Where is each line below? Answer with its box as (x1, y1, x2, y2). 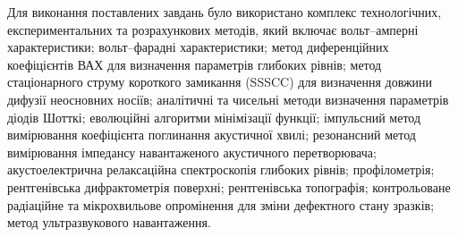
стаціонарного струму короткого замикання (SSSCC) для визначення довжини (7, 72, 433, 91)
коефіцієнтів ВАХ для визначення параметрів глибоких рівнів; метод (7, 55, 382, 73)
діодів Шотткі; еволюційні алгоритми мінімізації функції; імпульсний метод (7, 107, 421, 126)
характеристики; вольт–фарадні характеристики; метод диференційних (7, 38, 389, 56)
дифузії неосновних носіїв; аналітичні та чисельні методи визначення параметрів (7, 89, 449, 108)
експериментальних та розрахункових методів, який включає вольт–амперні (7, 20, 419, 38)
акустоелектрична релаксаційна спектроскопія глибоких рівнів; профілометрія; (7, 160, 435, 179)
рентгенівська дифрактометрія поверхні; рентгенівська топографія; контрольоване (7, 177, 451, 196)
